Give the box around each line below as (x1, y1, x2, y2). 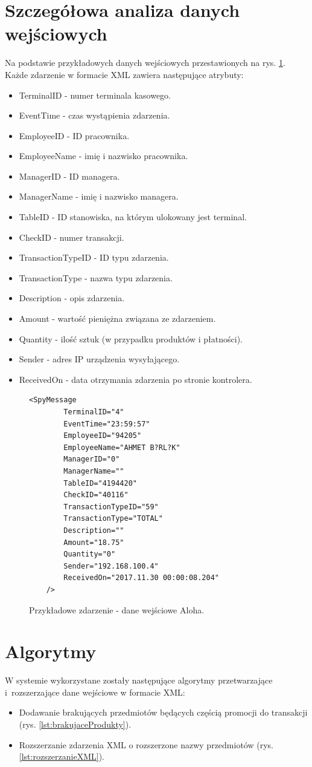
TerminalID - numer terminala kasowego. (19, 88, 171, 101)
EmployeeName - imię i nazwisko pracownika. (19, 149, 188, 162)
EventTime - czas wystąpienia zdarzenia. (19, 109, 170, 122)
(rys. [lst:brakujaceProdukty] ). (19, 718, 132, 730)
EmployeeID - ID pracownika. (19, 129, 130, 142)
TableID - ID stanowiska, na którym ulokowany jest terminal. (19, 211, 247, 223)
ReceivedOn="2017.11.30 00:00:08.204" (63, 573, 219, 583)
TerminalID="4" (63, 408, 124, 416)
